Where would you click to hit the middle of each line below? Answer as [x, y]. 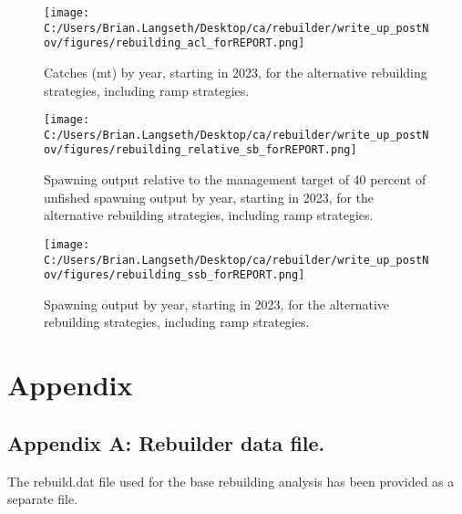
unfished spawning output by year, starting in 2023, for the [209, 197]
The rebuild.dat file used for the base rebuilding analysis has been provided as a [231, 481]
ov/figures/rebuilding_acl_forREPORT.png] [175, 43]
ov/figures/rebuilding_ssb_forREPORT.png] [175, 275]
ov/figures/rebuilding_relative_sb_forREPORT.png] [200, 150]
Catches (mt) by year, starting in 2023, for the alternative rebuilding [236, 72]
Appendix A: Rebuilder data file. [166, 442]
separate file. [43, 499]
